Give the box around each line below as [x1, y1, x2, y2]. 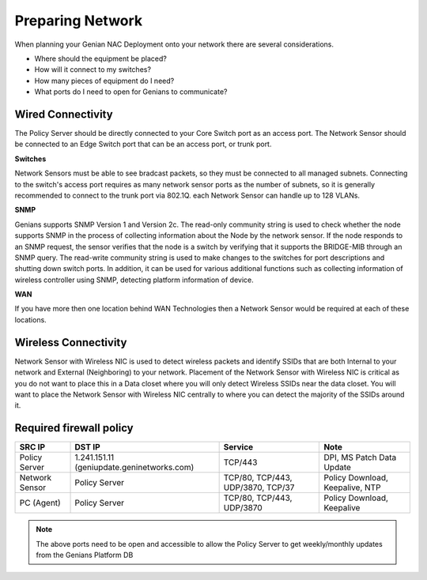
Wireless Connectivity [14, 336, 127, 349]
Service [223, 442, 254, 453]
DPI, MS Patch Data [323, 452, 397, 463]
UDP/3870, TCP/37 [223, 482, 295, 493]
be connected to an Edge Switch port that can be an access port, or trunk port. [14, 139, 272, 149]
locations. [14, 314, 47, 324]
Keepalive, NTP [323, 482, 381, 493]
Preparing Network [14, 12, 143, 29]
